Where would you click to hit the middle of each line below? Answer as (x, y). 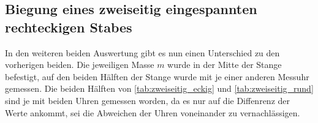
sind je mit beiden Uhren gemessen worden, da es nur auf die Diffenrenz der (148, 100)
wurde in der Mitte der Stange (225, 65)
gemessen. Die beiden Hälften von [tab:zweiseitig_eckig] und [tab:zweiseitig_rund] (159, 88)
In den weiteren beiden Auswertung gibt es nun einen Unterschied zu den (142, 52)
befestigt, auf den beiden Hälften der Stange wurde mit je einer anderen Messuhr (157, 76)
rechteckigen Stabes (69, 27)
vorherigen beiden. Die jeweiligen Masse (80, 65)
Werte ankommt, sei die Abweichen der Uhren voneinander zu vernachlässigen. (153, 112)
